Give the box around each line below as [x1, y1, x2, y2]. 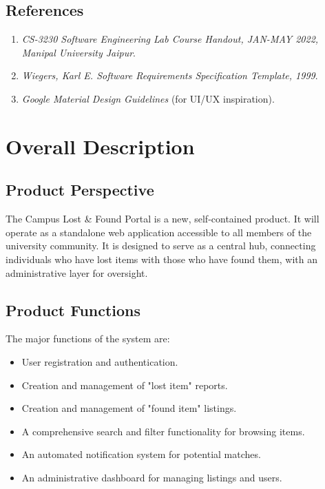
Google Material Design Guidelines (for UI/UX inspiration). [21, 91, 275, 105]
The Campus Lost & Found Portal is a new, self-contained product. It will [6, 211, 319, 226]
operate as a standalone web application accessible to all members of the [6, 225, 312, 239]
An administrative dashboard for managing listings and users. [21, 470, 282, 484]
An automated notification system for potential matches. [21, 447, 261, 461]
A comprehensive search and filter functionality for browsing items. [21, 424, 305, 438]
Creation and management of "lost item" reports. [21, 377, 228, 392]
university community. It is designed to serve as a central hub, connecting [6, 238, 316, 253]
